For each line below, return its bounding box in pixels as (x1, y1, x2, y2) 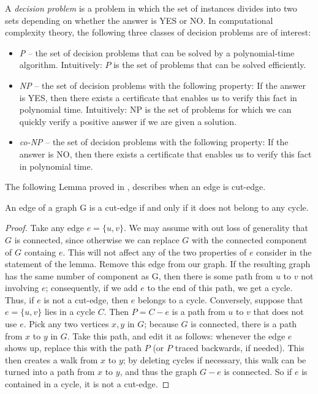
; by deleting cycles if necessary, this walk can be (123, 353, 306, 366)
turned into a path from (5, 365, 95, 378)
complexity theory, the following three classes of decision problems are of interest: (5, 26, 311, 39)
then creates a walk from (5, 353, 98, 366)
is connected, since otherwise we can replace (14, 233, 180, 246)
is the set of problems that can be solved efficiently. (113, 58, 306, 71)
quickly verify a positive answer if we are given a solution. (19, 115, 237, 127)
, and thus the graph (119, 365, 197, 378)
